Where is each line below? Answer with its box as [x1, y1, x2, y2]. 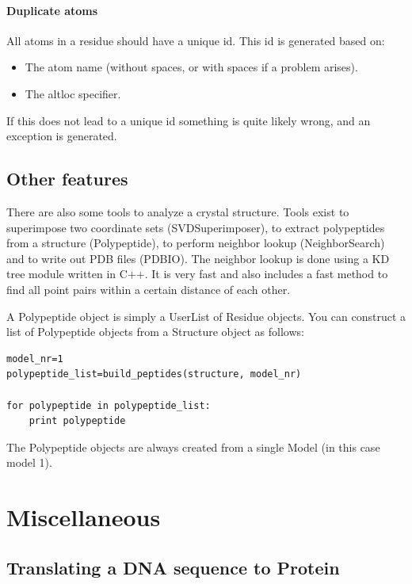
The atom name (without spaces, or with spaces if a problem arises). [25, 59, 358, 75]
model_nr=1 [6, 353, 63, 365]
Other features [6, 166, 128, 191]
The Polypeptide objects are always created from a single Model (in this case [6, 438, 380, 455]
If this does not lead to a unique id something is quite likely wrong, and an [6, 112, 371, 128]
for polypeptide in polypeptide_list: [6, 399, 211, 411]
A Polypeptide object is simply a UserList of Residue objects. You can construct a [6, 307, 406, 324]
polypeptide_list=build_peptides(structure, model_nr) [6, 368, 302, 380]
